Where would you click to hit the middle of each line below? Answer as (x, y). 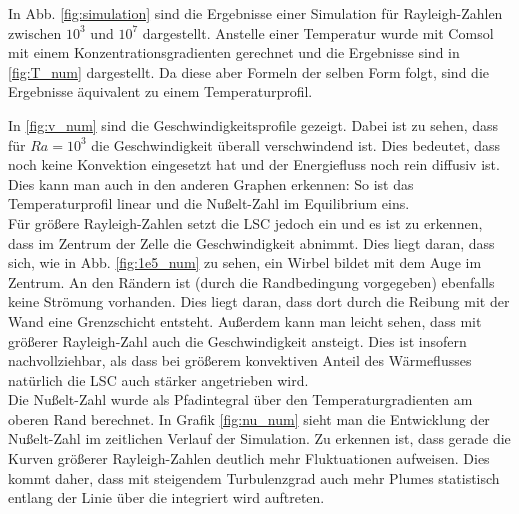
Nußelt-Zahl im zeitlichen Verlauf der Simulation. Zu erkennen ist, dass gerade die (259, 438)
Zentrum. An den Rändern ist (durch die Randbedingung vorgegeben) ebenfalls (251, 281)
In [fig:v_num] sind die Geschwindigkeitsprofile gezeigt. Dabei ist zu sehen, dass (253, 124)
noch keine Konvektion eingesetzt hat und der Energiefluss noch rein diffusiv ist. (254, 164)
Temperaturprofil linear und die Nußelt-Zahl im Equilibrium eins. (209, 203)
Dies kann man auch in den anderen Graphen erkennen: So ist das (211, 183)
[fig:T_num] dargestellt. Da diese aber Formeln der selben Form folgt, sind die (248, 71)
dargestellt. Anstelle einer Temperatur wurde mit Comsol (318, 32)
